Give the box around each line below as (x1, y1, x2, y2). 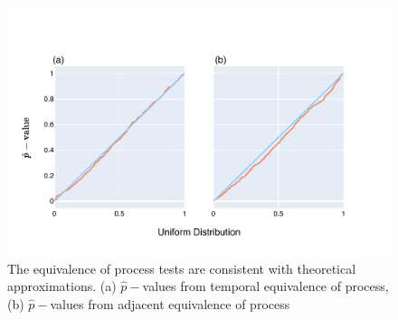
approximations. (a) (7, 276, 117, 296)
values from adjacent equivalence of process (50, 294, 290, 313)
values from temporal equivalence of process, (142, 276, 389, 296)
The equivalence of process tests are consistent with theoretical (7, 258, 356, 277)
